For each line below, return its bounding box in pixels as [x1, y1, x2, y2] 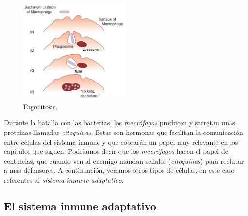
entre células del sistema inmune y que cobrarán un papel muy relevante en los [4, 136, 238, 147]
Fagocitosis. [23, 101, 58, 111]
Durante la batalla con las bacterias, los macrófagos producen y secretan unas [4, 117, 235, 128]
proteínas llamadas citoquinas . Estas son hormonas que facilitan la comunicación [4, 127, 243, 137]
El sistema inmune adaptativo [4, 198, 156, 213]
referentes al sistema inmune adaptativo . [4, 174, 124, 184]
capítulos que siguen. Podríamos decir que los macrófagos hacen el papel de [4, 146, 228, 156]
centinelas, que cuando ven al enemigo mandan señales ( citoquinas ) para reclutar [4, 155, 244, 166]
